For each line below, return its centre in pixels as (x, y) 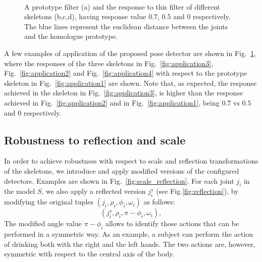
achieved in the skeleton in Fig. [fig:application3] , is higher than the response (124, 93)
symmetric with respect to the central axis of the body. (89, 254)
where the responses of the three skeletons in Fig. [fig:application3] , (109, 63)
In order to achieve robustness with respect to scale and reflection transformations (131, 161)
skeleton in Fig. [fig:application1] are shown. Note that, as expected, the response (130, 83)
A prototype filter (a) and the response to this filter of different (122, 6)
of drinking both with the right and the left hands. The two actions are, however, (130, 244)
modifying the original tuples (49, 202)
